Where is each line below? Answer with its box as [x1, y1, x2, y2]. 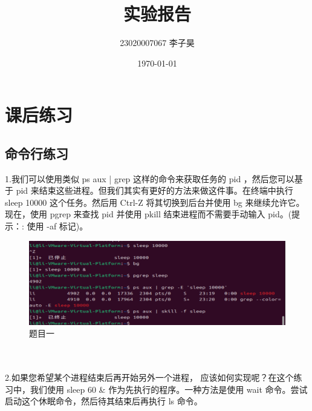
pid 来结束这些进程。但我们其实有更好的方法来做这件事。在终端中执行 [16, 184, 293, 197]
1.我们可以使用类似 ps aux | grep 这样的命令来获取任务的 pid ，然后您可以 [5, 172, 294, 185]
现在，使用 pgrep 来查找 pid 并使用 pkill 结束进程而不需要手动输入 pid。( [5, 208, 292, 220]
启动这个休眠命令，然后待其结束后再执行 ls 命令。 [5, 395, 203, 407]
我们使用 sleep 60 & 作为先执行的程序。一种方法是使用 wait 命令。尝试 [30, 383, 308, 395]
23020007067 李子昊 [120, 36, 195, 49]
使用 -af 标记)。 [27, 220, 88, 232]
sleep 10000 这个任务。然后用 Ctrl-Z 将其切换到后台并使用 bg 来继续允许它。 [5, 196, 305, 208]
